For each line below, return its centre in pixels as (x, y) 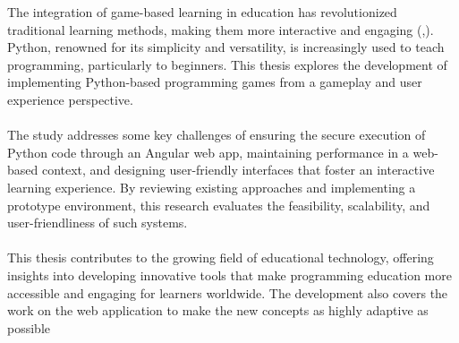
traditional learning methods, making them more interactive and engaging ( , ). (221, 29)
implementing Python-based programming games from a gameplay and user (215, 82)
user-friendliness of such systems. (98, 223)
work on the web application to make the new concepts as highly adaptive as (218, 310)
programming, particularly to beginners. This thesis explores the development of (227, 64)
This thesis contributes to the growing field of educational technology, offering (221, 257)
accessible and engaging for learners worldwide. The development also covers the (228, 292)
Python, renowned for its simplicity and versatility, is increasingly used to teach (226, 47)
